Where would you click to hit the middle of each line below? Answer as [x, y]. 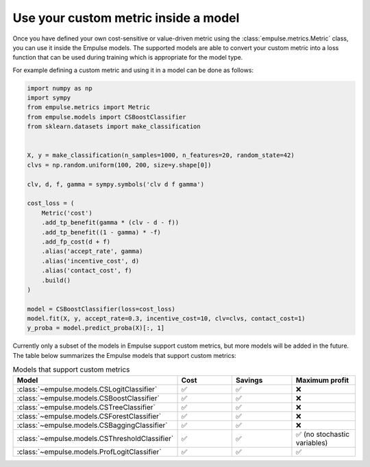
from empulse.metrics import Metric [89, 107]
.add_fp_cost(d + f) [76, 241]
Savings [249, 380]
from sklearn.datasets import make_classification [114, 127]
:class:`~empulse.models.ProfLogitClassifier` [89, 451]
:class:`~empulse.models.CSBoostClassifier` [88, 398]
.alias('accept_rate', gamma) [92, 251]
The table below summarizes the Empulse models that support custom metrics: [124, 355]
